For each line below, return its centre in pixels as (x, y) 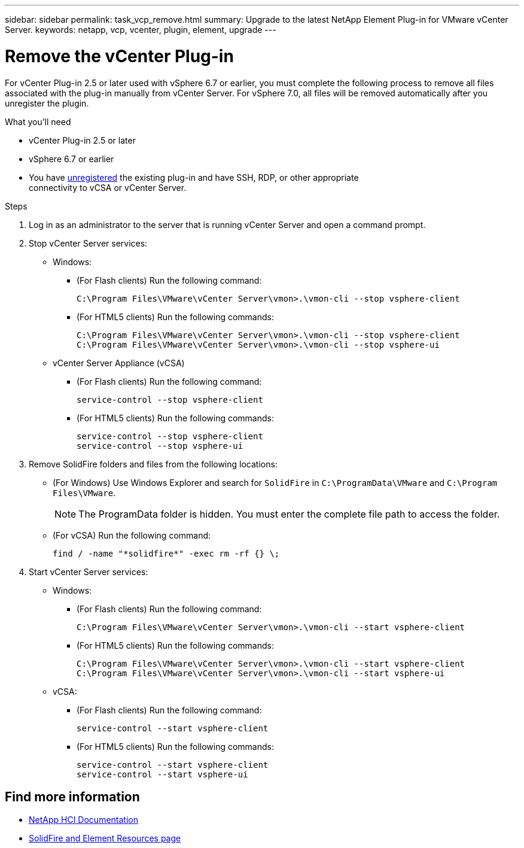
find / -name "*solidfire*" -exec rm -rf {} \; (166, 553)
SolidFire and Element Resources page (105, 838)
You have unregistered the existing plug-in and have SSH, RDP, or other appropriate (194, 177)
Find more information (72, 797)
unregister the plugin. (47, 103)
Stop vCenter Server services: (88, 243)
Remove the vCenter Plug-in (119, 56)
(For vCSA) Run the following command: (132, 535)
